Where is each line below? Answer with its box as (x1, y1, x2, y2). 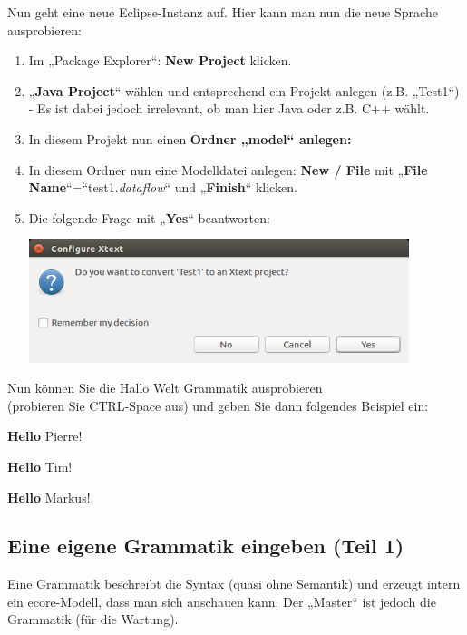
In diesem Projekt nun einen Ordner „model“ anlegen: (28, 129, 352, 148)
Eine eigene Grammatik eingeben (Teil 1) (7, 532, 404, 560)
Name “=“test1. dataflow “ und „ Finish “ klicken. (28, 178, 297, 197)
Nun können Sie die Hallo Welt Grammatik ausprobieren (7, 378, 323, 397)
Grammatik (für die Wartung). (7, 610, 179, 629)
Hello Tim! (7, 456, 73, 475)
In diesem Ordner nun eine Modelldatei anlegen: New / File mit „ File (28, 160, 428, 179)
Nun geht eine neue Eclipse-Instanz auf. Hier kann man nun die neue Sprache (7, 3, 438, 21)
